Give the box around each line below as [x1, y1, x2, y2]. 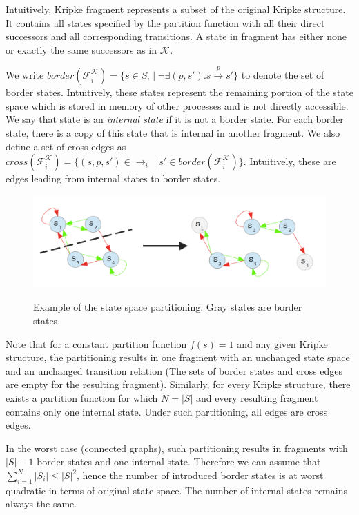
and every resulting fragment [195, 391, 318, 405]
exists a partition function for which [6, 391, 158, 405]
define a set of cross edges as [6, 139, 126, 153]
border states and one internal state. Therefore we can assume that [37, 454, 321, 469]
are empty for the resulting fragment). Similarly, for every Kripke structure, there [6, 377, 351, 391]
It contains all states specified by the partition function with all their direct [6, 15, 325, 30]
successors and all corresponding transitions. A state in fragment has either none [6, 29, 347, 43]
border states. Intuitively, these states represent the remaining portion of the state [6, 85, 353, 99]
